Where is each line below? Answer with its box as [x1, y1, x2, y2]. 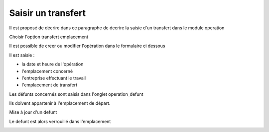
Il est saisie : [9, 52, 35, 58]
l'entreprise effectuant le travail [21, 75, 86, 81]
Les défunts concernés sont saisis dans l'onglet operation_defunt [9, 91, 144, 97]
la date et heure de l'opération [21, 61, 84, 67]
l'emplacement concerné [21, 68, 73, 74]
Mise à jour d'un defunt [9, 109, 57, 115]
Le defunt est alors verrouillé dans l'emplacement [9, 118, 111, 124]
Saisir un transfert [9, 7, 86, 18]
